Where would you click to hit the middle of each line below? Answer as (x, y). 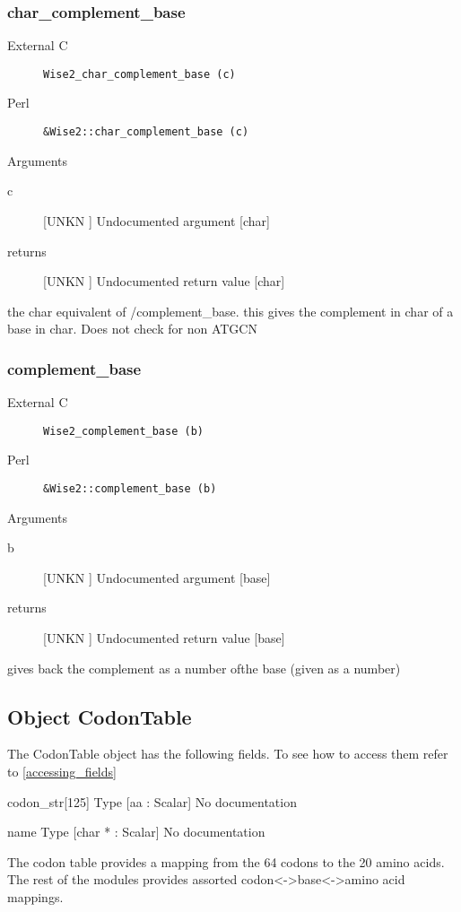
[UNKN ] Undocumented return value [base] (164, 637)
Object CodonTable (100, 716)
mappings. (35, 896)
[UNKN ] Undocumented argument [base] (157, 577)
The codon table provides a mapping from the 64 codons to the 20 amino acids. (226, 861)
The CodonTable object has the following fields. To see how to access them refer (228, 754)
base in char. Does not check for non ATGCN (132, 329)
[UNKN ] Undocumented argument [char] (157, 220)
